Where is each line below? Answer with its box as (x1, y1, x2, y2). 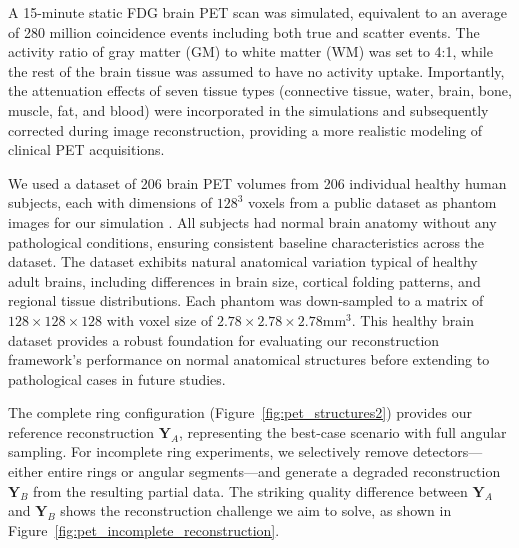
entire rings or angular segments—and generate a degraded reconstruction (47, 461, 501, 482)
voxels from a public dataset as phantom (248, 192, 497, 213)
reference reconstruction (8, 421, 155, 442)
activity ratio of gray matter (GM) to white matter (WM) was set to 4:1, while (8, 41, 493, 62)
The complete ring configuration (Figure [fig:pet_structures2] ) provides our (8, 402, 472, 423)
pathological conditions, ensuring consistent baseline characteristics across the (8, 231, 485, 252)
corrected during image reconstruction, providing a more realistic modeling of (8, 119, 483, 140)
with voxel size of (106, 309, 213, 330)
